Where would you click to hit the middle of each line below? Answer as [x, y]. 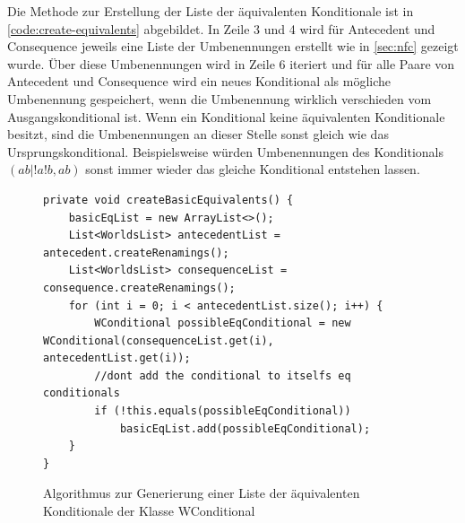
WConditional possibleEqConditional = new [223, 323]
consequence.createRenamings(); [139, 288]
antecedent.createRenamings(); [136, 253]
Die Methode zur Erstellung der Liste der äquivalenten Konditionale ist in [211, 11]
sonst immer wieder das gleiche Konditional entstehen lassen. [253, 169]
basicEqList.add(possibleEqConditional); [245, 428]
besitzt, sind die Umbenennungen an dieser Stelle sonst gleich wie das [198, 134]
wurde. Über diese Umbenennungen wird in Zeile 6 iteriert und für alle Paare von [231, 63]
